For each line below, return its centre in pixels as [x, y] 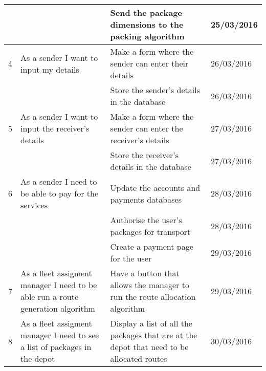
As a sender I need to [59, 181]
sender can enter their [149, 63]
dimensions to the [147, 24]
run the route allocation [153, 297]
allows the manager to [150, 285]
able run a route [50, 297]
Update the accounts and [155, 187]
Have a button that [145, 273]
